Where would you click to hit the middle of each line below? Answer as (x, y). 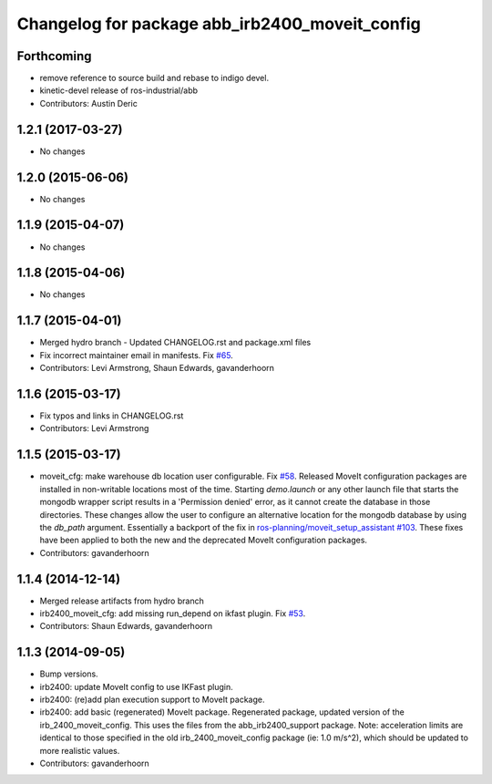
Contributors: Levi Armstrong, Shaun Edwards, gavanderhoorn (157, 368)
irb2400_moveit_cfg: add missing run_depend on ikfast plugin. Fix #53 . (173, 614)
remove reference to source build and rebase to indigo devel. (154, 78)
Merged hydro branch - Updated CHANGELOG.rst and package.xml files (175, 343)
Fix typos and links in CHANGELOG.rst (112, 416)
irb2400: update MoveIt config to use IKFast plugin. (136, 686)
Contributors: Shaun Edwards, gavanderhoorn (126, 626)
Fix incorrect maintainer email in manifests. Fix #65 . (137, 355)
